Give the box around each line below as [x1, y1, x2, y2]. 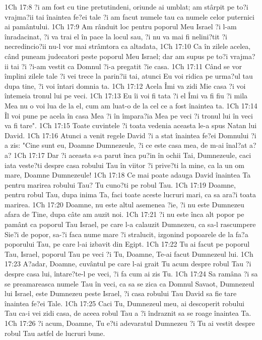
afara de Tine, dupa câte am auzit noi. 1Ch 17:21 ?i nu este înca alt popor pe [5, 209, 244, 219]
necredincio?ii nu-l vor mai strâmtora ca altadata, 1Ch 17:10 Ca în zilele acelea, [5, 41, 251, 51]
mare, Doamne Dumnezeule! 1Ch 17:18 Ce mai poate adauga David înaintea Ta [5, 169, 251, 180]
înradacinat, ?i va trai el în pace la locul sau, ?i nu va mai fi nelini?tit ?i [5, 31, 227, 41]
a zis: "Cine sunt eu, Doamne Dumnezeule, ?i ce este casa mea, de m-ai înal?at [5, 140, 247, 150]
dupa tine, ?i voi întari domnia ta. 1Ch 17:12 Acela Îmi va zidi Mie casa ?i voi [5, 80, 246, 91]
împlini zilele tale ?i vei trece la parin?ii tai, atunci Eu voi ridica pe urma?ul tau [5, 71, 253, 81]
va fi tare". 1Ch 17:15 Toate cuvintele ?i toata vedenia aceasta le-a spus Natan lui [5, 120, 257, 131]
